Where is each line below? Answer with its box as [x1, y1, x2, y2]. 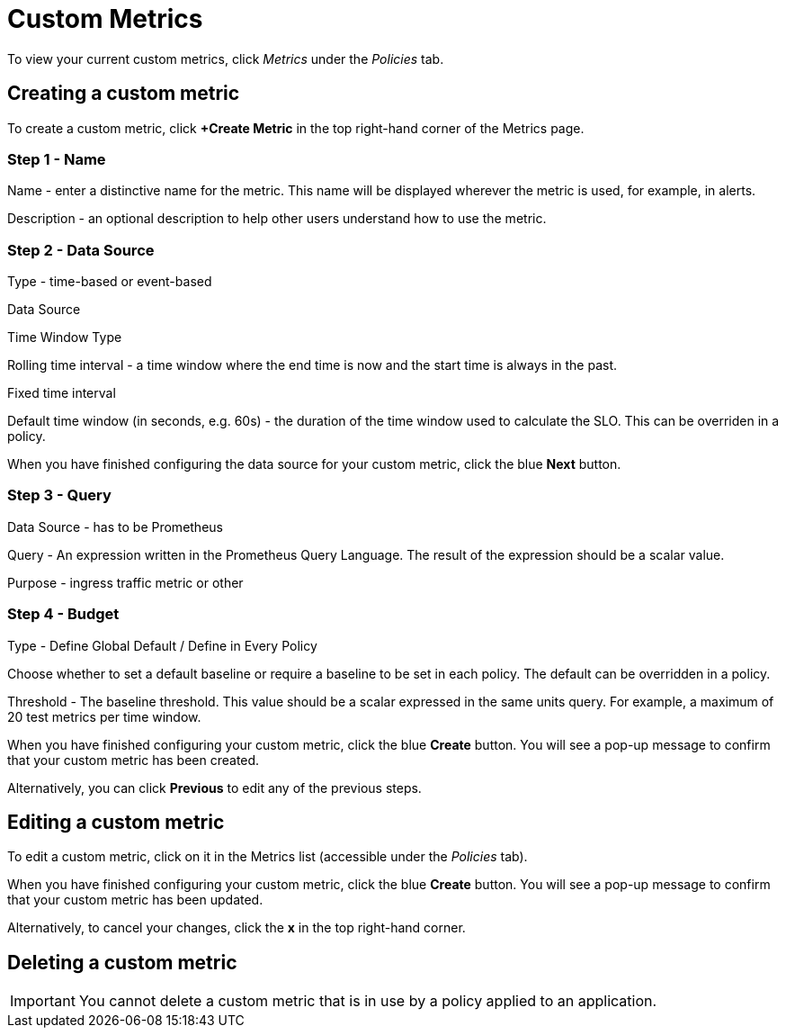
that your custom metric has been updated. [7, 892, 263, 908]
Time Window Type [7, 329, 122, 346]
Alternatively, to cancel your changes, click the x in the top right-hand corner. [7, 920, 466, 936]
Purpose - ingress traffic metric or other [7, 574, 244, 590]
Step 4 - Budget [7, 605, 120, 624]
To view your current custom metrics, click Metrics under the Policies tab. [7, 50, 444, 67]
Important [10, 992, 76, 1011]
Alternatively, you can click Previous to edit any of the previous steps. [7, 779, 422, 796]
